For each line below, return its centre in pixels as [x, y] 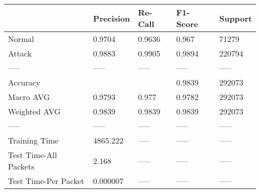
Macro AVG [29, 97]
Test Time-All [32, 155]
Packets [21, 166]
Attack [20, 53]
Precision [111, 18]
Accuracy [24, 82]
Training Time [33, 140]
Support [235, 18]
